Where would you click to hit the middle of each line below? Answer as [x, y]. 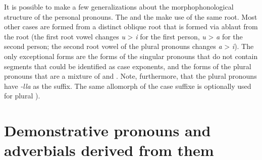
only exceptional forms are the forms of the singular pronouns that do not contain [131, 56]
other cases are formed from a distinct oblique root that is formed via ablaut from [131, 26]
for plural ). [22, 96]
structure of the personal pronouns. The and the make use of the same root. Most [131, 16]
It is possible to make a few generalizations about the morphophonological [119, 7]
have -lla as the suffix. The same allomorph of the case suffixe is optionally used [128, 86]
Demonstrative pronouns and [108, 130]
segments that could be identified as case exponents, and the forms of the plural [128, 66]
